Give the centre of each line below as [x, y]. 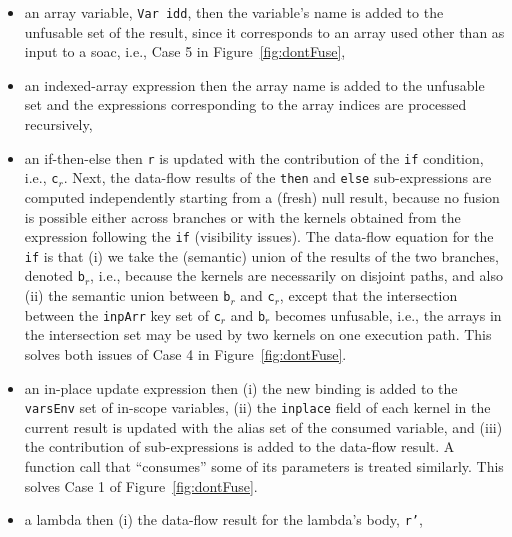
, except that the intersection [368, 295]
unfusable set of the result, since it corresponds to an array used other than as [264, 31]
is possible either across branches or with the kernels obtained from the [242, 216]
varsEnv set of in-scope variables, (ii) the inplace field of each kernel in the [257, 407]
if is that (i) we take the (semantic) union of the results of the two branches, [261, 255]
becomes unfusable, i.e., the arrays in [388, 314]
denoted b [54, 275]
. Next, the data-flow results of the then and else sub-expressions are [277, 177]
